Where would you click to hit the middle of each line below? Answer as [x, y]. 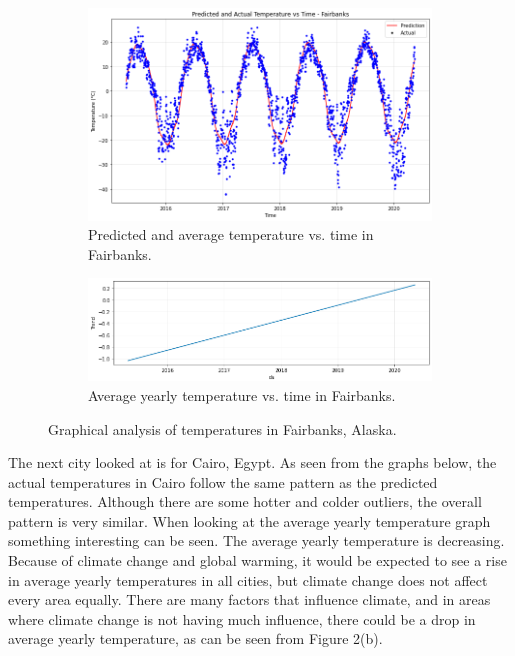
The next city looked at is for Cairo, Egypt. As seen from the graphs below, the [252, 462]
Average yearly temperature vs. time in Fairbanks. [242, 394]
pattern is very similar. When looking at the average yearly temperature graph [249, 520]
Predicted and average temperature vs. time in [231, 234]
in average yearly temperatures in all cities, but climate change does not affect [248, 579]
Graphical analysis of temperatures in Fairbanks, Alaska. [222, 428]
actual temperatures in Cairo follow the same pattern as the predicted [223, 481]
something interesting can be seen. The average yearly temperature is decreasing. [256, 540]
